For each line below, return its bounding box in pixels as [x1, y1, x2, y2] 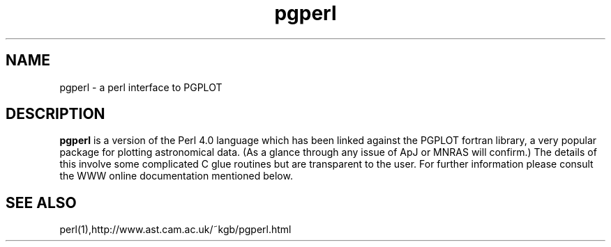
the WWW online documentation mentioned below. [59, 170, 293, 182]
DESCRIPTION [6, 105, 105, 123]
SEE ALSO [6, 193, 77, 212]
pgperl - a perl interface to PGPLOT [59, 81, 222, 93]
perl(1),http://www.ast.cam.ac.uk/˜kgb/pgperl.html [59, 223, 292, 236]
